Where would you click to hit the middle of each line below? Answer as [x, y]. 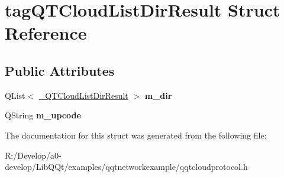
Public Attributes [60, 70]
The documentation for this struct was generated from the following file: [136, 135]
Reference [46, 33]
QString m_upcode [43, 115]
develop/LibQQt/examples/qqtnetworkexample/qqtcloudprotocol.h [126, 167]
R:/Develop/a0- [33, 155]
